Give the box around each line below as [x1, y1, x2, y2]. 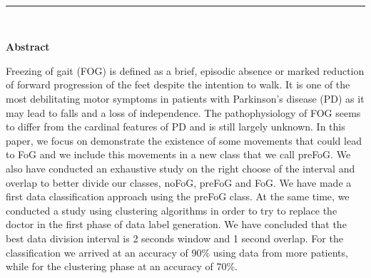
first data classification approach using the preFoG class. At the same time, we [6, 189, 350, 204]
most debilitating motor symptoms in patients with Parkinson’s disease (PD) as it [6, 91, 365, 105]
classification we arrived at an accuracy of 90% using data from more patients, [6, 244, 348, 259]
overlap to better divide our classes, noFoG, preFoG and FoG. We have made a [6, 175, 352, 190]
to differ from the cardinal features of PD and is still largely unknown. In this [6, 119, 345, 134]
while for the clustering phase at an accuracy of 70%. [6, 259, 238, 274]
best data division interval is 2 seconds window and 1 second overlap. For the [6, 230, 343, 245]
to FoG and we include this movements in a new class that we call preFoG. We [6, 147, 351, 162]
